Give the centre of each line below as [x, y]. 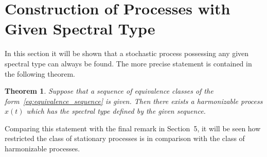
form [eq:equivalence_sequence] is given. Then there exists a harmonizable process [134, 101]
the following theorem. [40, 73]
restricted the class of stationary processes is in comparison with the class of [125, 138]
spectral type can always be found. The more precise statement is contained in [128, 63]
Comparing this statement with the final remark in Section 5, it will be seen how [133, 128]
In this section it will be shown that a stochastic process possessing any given [127, 53]
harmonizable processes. [42, 149]
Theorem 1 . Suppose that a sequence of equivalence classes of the [109, 91]
